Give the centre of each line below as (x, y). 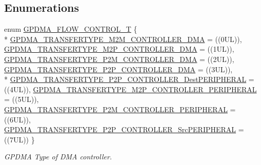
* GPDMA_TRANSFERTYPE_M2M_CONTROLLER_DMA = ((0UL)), (123, 39)
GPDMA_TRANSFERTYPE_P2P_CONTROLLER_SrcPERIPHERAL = (124, 129)
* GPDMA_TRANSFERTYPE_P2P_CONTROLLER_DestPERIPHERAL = (129, 79)
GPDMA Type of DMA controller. (58, 157)
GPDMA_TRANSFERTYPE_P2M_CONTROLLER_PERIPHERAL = (120, 109)
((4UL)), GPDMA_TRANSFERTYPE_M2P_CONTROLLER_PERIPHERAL (130, 89)
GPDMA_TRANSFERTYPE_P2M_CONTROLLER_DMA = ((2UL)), (119, 59)
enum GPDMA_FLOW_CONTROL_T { (71, 29)
